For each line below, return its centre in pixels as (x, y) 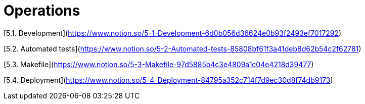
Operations (42, 11)
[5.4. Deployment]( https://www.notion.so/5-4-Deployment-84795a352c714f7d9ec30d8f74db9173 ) (168, 80)
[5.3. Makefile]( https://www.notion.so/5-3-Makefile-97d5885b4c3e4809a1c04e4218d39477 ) (159, 64)
